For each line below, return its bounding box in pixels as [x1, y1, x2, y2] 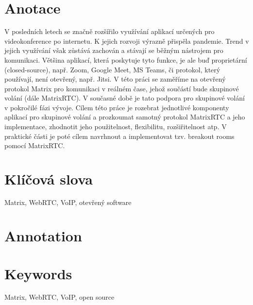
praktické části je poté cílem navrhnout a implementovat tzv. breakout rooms [4, 131, 235, 141]
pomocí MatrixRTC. [4, 140, 65, 151]
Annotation [4, 225, 82, 245]
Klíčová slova [4, 169, 93, 189]
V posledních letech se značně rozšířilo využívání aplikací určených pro [4, 26, 215, 36]
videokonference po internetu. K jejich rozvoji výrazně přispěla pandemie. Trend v [4, 35, 249, 46]
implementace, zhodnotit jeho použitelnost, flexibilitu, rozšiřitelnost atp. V [4, 121, 227, 132]
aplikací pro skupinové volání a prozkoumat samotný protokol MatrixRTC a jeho [4, 112, 245, 122]
